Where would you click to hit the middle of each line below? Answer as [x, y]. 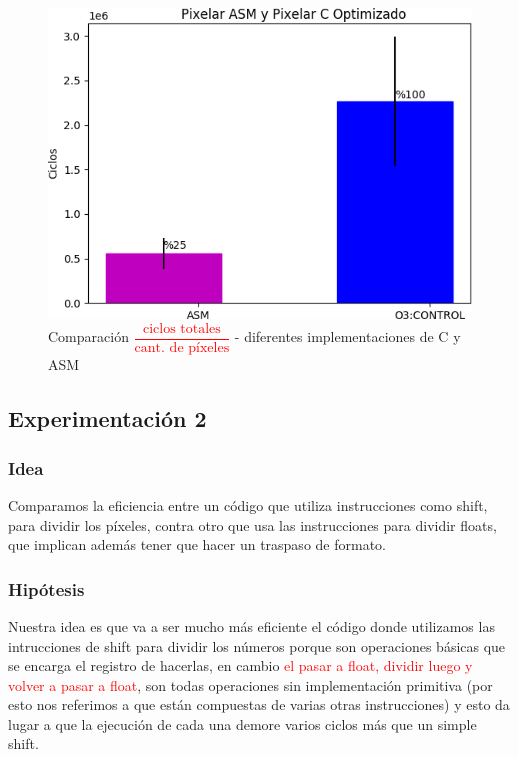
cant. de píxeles [182, 348]
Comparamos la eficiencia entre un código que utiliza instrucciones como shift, [248, 504]
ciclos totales [181, 329]
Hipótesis [46, 588]
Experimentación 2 [107, 418]
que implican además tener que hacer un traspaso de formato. [197, 544]
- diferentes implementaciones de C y [347, 336]
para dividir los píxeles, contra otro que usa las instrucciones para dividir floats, [252, 524]
